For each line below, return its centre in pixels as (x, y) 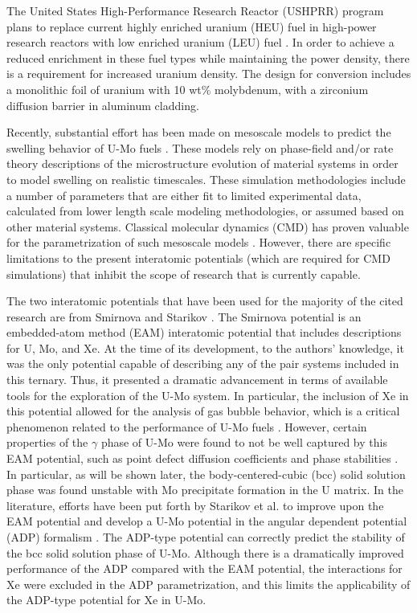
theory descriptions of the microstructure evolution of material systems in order (202, 163)
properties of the (47, 442)
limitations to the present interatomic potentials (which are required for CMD (198, 257)
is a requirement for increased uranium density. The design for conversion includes (209, 74)
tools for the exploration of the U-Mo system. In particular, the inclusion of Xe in (208, 395)
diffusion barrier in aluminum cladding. (103, 105)
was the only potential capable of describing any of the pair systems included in (203, 364)
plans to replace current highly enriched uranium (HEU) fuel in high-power (192, 26)
